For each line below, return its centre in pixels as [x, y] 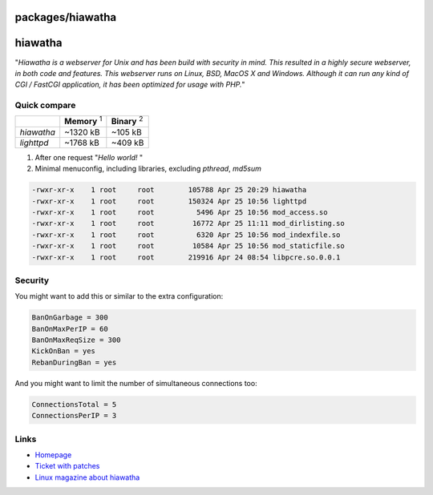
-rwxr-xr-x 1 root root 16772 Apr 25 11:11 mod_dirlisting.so [188, 223]
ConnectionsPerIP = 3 [74, 416]
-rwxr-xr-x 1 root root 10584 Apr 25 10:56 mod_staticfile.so [188, 246]
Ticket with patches [67, 466]
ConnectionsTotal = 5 [74, 404]
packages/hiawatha [66, 17]
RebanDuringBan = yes [74, 362]
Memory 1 [83, 121]
